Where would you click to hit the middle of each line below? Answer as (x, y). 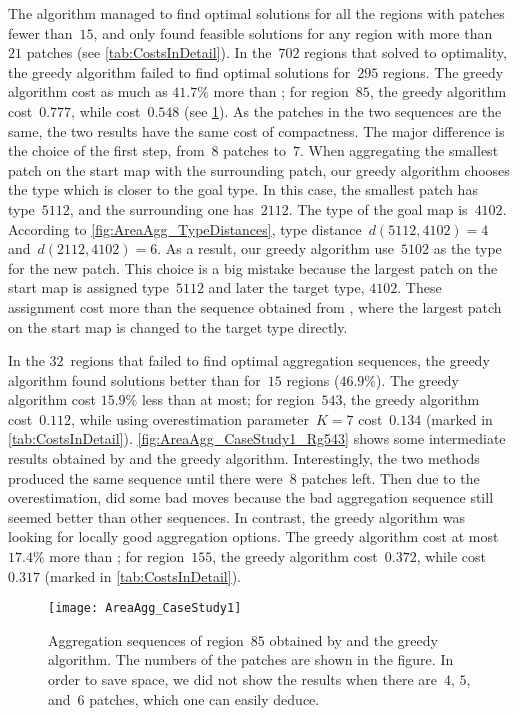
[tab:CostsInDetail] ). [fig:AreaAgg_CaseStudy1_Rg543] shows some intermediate (257, 438)
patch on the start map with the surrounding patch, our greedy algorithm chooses (259, 169)
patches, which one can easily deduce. (204, 698)
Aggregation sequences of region (146, 639)
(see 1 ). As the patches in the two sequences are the (342, 110)
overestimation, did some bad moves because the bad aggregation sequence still (251, 497)
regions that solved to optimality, (405, 52)
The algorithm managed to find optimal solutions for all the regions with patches (256, 13)
